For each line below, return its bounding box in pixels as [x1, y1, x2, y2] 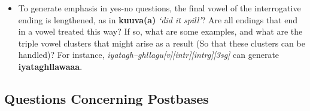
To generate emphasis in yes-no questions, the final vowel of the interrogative [18, 2, 301, 14]
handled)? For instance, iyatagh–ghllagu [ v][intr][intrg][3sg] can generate [18, 48, 279, 61]
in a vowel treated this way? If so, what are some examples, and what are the [18, 25, 303, 38]
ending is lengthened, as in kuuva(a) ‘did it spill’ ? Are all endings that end [18, 13, 297, 26]
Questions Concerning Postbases [4, 89, 209, 107]
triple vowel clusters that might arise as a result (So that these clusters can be [18, 36, 305, 49]
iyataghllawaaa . [18, 60, 83, 72]
